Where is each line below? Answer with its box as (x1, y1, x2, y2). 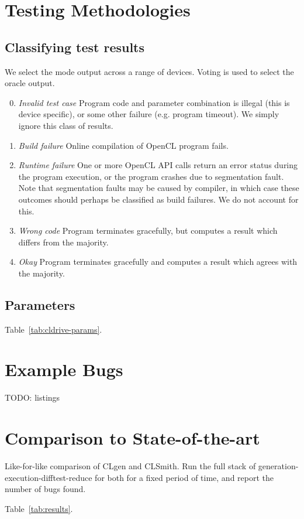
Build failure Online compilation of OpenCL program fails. (18, 139, 229, 151)
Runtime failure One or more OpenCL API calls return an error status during (18, 159, 298, 171)
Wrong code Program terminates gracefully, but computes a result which (18, 224, 278, 237)
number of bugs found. (5, 483, 86, 495)
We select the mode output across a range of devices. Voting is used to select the (5, 65, 294, 77)
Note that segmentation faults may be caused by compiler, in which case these (18, 182, 299, 194)
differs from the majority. (18, 235, 109, 248)
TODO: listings (5, 391, 60, 404)
